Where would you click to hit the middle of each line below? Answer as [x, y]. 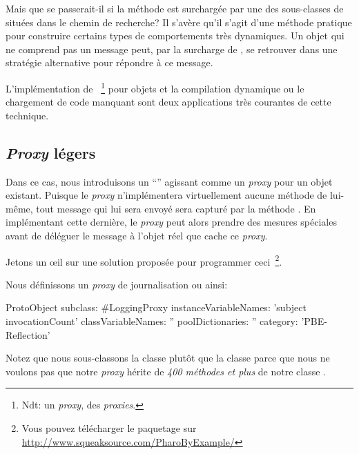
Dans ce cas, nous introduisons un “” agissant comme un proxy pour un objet [169, 181]
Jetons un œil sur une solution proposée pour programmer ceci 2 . [144, 260]
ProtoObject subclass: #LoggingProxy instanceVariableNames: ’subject [156, 307]
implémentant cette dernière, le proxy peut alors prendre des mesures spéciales [171, 222]
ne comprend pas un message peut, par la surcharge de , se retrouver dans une [172, 49]
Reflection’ [28, 334]
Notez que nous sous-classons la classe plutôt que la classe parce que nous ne [168, 358]
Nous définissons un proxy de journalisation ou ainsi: [117, 284]
